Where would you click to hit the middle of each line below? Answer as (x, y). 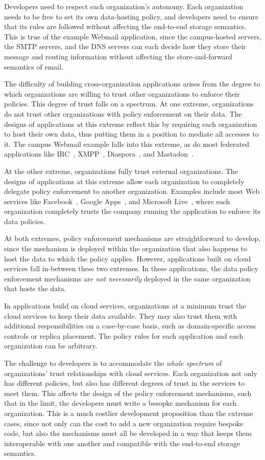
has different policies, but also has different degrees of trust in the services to (124, 383)
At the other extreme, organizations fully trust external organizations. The (121, 171)
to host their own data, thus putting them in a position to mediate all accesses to (131, 134)
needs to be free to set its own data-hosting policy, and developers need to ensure (131, 16)
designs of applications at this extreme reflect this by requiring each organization (131, 124)
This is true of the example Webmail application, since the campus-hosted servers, (133, 36)
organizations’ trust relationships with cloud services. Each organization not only (131, 373)
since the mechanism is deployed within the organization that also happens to (126, 248)
